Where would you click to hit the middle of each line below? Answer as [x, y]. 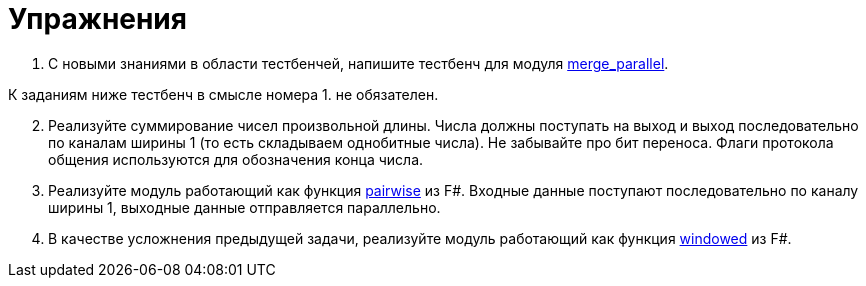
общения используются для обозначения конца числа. [236, 159]
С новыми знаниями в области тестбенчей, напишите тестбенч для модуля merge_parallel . [358, 63]
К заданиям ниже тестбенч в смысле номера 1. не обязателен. [223, 94]
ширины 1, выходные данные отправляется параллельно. [244, 207]
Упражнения [97, 19]
